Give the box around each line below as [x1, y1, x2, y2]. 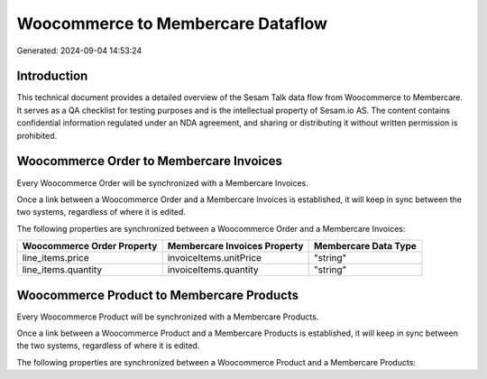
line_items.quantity [22, 263, 103, 276]
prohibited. [16, 130, 58, 141]
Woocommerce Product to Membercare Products [16, 287, 299, 302]
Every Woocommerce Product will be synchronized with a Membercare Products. [16, 311, 319, 322]
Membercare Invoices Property [167, 240, 304, 253]
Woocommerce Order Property [22, 240, 158, 253]
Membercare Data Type [313, 240, 417, 253]
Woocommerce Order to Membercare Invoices [16, 153, 283, 169]
